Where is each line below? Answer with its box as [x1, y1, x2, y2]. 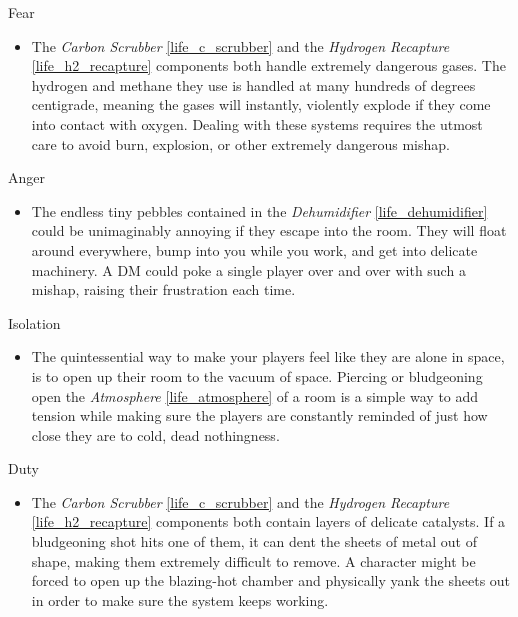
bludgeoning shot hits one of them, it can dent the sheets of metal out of [31, 531, 477, 552]
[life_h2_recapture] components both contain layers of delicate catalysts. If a [31, 511, 506, 532]
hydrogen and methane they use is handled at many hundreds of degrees [31, 74, 476, 95]
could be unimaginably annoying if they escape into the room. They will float [31, 220, 507, 241]
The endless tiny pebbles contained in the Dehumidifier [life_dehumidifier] [31, 200, 488, 221]
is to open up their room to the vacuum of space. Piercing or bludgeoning [31, 365, 483, 386]
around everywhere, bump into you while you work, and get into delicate [31, 239, 478, 260]
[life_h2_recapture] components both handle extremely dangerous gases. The [31, 55, 506, 76]
